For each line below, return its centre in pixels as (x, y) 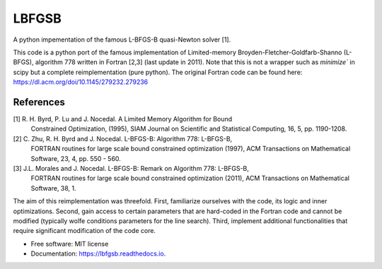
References (39, 102)
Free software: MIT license (70, 244)
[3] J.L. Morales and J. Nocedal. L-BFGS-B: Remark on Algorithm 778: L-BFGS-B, (131, 168)
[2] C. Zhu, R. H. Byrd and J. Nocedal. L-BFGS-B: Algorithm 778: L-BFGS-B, (123, 138)
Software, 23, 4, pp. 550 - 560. (76, 158)
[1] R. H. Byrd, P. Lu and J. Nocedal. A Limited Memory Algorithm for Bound (123, 119)
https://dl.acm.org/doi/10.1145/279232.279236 (81, 82)
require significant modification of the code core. (84, 231)
